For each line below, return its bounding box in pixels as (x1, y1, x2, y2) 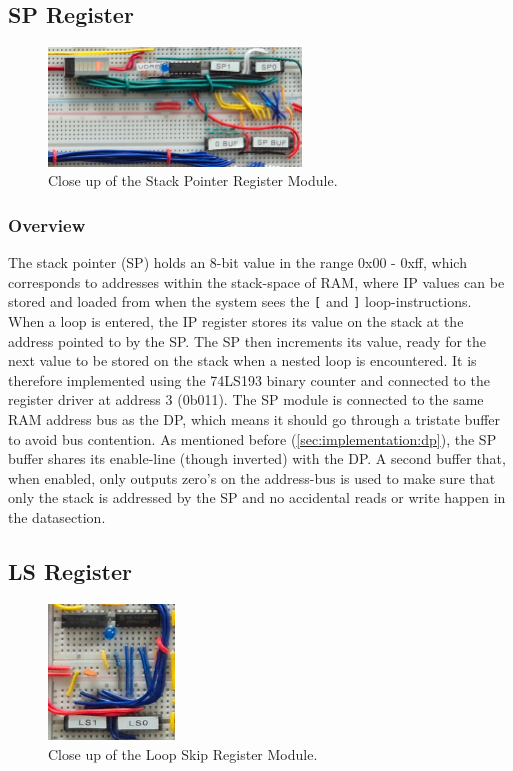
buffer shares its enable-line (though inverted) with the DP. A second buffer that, (8, 448, 506, 469)
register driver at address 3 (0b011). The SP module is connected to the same (8, 389, 484, 410)
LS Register (8, 555, 132, 586)
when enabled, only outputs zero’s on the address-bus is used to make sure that (8, 467, 496, 488)
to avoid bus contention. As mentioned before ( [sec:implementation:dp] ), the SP (8, 428, 497, 449)
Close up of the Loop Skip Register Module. (48, 743, 318, 764)
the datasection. (8, 506, 106, 527)
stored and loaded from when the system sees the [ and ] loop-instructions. (8, 291, 472, 312)
